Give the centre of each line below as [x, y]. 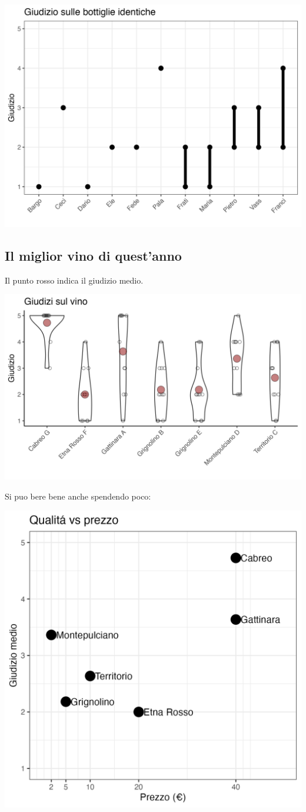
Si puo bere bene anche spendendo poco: [78, 496]
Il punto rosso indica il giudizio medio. [74, 280]
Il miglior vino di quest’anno [93, 255]
